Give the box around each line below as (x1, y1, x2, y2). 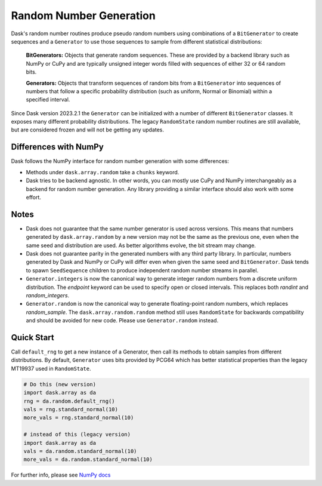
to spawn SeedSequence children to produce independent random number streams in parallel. (26, 266, 259, 274)
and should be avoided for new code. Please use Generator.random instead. (26, 317, 219, 324)
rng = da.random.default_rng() (23, 398, 116, 404)
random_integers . (26, 291, 70, 299)
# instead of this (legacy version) (23, 431, 131, 438)
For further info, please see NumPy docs (11, 472, 111, 479)
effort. (26, 193, 42, 201)
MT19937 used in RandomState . (11, 365, 91, 372)
